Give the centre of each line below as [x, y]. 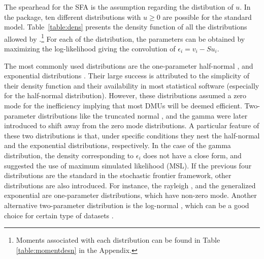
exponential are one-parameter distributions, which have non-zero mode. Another [130, 195]
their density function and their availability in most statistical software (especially [132, 85]
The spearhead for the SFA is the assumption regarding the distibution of [119, 7]
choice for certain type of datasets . [59, 215]
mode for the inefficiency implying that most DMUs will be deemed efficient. [123, 105]
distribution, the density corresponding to [69, 155]
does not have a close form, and [192, 155]
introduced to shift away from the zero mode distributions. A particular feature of [132, 125]
